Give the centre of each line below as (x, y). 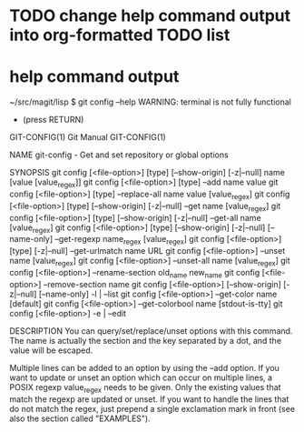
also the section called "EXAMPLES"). (80, 418)
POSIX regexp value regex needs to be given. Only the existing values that (145, 388)
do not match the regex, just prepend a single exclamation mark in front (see (152, 408)
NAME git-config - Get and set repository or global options (119, 155)
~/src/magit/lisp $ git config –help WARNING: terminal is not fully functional (151, 102)
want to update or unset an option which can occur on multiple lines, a (141, 377)
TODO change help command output (150, 16)
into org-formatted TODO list (120, 35)
